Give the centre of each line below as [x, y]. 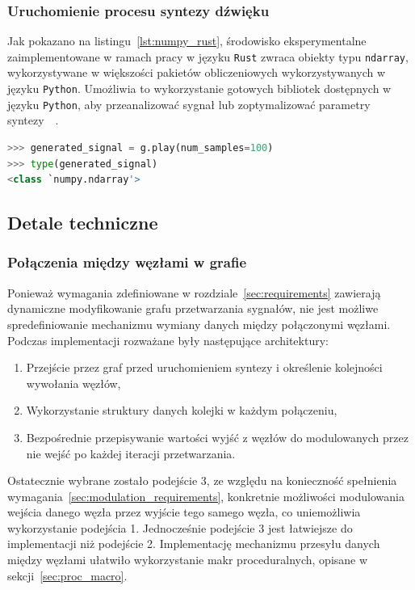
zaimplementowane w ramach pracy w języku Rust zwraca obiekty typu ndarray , [208, 56]
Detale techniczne [83, 223]
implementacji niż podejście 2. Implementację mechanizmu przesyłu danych [194, 544]
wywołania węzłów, [73, 383]
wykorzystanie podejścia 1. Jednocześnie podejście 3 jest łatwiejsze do [180, 527]
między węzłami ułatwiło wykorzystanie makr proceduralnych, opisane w [188, 560]
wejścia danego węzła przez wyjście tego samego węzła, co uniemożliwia [184, 512]
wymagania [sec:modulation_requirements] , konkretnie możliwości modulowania [206, 496]
